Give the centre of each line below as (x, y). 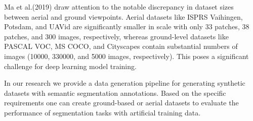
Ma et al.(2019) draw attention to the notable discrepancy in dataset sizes (119, 7)
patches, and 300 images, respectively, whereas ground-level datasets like (116, 36)
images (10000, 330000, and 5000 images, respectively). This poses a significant (126, 56)
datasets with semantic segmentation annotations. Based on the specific (115, 93)
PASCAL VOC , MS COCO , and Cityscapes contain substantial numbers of (121, 46)
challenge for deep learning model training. (70, 66)
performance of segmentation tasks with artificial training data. (102, 112)
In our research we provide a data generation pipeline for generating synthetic (125, 83)
